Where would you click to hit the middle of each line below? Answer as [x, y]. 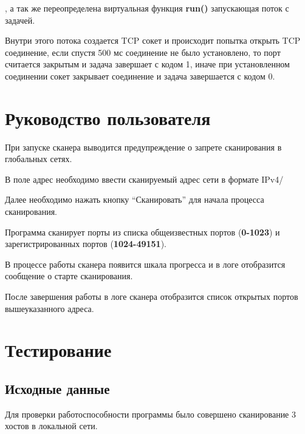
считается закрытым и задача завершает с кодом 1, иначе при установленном [147, 64]
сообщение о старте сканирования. [69, 276]
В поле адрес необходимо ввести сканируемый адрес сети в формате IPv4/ [144, 179]
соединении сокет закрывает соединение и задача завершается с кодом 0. [140, 76]
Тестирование [58, 350]
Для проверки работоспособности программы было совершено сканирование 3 [151, 414]
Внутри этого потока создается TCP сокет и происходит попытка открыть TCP [153, 40]
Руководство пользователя [108, 117]
